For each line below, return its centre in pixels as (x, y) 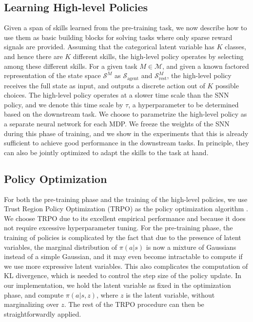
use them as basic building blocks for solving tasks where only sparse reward (118, 37)
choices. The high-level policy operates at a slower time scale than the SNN (117, 95)
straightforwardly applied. (43, 313)
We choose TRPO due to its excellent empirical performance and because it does (125, 218)
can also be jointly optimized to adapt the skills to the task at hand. (106, 152)
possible (227, 85)
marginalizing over (31, 304)
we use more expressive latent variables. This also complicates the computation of (126, 266)
